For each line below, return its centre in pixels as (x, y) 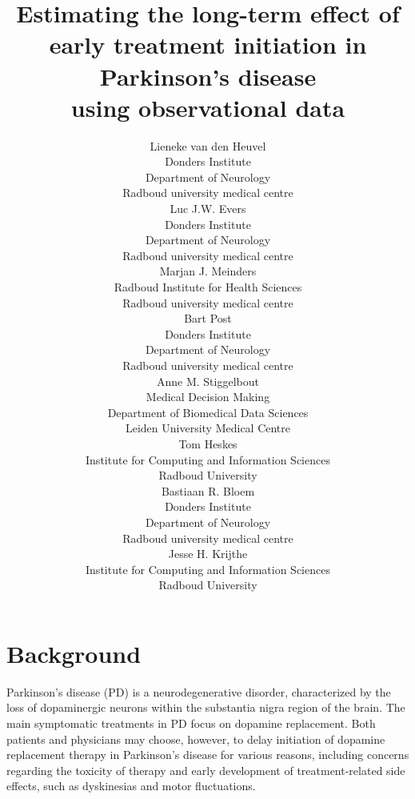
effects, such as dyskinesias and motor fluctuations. (131, 786)
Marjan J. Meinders (208, 271)
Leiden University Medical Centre (208, 428)
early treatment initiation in (208, 44)
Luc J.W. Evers (208, 209)
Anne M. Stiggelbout (208, 381)
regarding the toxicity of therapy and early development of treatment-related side (206, 770)
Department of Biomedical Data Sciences (208, 412)
